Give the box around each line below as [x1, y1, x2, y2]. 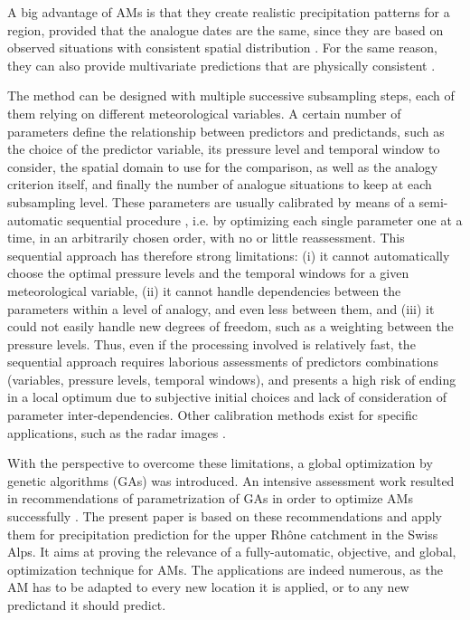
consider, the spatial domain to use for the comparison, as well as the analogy [7, 157, 438, 176]
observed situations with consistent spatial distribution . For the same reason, [7, 38, 437, 57]
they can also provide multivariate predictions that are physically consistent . [7, 55, 436, 74]
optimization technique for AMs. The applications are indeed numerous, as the [7, 559, 443, 578]
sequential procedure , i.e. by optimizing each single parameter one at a [67, 210, 463, 229]
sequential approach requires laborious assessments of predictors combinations [7, 352, 438, 371]
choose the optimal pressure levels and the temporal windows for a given [7, 263, 409, 282]
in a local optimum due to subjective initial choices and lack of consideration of [7, 387, 446, 406]
